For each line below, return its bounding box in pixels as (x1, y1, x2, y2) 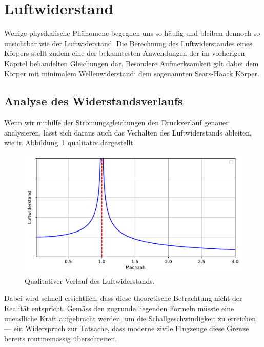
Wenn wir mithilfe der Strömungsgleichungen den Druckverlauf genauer (4, 117, 229, 128)
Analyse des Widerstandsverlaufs (4, 93, 183, 109)
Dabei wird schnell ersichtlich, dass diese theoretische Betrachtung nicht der (4, 293, 242, 303)
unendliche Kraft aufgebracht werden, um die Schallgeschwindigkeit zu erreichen (4, 313, 256, 323)
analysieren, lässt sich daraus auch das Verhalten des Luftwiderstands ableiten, (4, 127, 252, 138)
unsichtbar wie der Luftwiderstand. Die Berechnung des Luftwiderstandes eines (4, 37, 252, 48)
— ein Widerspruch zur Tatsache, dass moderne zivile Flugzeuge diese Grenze (4, 323, 249, 334)
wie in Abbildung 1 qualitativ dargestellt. (4, 137, 135, 148)
